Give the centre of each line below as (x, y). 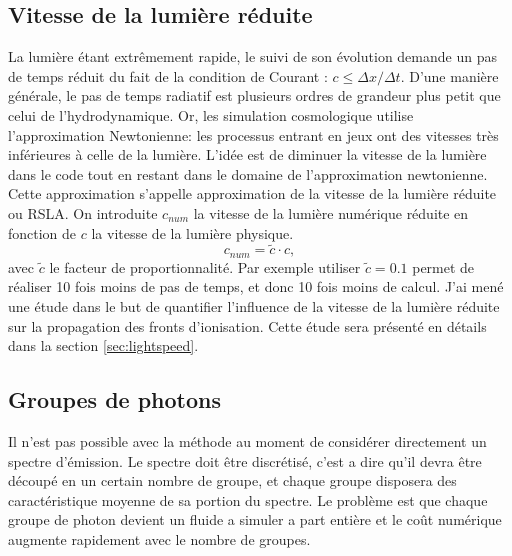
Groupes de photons (115, 399)
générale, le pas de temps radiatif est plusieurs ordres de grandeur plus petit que (254, 95)
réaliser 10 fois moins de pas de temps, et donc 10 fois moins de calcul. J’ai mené (256, 286)
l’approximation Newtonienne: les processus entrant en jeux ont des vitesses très (253, 134)
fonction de (42, 232)
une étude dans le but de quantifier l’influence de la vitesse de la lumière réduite (254, 306)
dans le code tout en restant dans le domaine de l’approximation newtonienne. (248, 173)
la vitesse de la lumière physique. (192, 232)
